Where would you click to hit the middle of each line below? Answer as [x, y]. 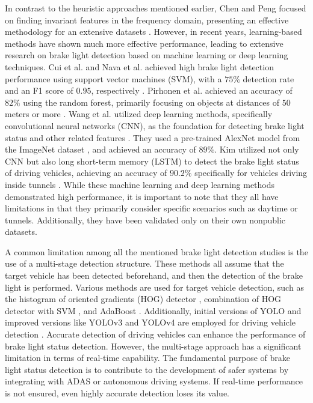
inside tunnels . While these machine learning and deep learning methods [140, 184]
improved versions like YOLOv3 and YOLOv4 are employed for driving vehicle [150, 322]
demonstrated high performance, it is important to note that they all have [142, 196]
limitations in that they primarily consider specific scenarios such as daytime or [151, 208]
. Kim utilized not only [257, 149]
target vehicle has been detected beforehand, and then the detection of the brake [154, 275]
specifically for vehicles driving [251, 173]
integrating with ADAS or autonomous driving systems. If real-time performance [154, 381]
